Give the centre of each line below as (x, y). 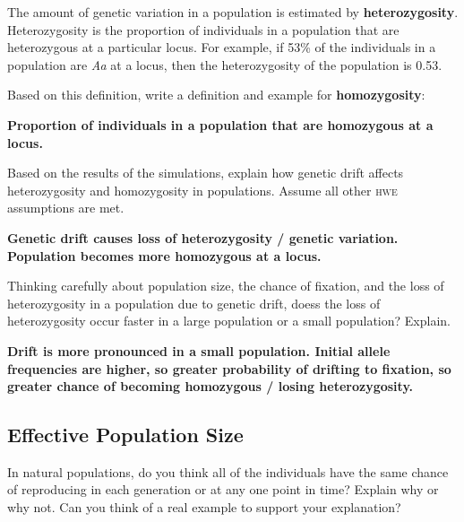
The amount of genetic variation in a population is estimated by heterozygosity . (233, 12)
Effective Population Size (125, 435)
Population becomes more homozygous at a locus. (164, 255)
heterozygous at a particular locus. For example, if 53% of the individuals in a (222, 47)
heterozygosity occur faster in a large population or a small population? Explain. (229, 321)
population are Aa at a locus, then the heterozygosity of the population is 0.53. (225, 64)
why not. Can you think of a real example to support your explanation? (204, 507)
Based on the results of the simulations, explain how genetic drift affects (206, 173)
